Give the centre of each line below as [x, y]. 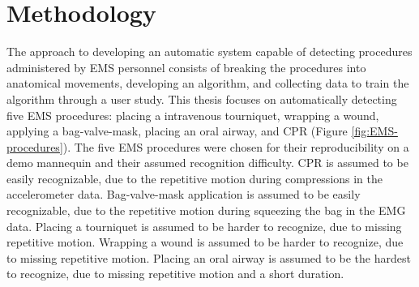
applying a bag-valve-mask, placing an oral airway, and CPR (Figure [177, 131]
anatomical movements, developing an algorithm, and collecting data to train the [208, 83]
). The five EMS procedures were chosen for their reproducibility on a [236, 146]
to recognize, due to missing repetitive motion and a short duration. [175, 274]
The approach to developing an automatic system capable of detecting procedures [209, 51]
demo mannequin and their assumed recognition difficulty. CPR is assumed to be [207, 163]
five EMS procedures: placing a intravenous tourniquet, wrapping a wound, [193, 115]
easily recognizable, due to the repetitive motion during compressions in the [195, 178]
